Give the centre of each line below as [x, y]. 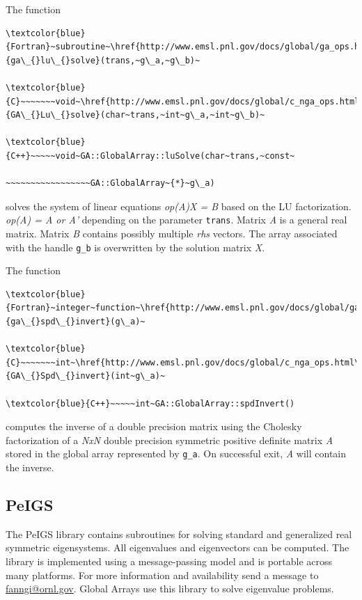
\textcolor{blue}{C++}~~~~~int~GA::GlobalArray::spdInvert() [150, 403]
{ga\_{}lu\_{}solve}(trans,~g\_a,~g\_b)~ [103, 60]
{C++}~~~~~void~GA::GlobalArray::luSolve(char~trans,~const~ [150, 156]
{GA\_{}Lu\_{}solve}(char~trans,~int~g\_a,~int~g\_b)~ [135, 115]
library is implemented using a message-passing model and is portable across [169, 561]
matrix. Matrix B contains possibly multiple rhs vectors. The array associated [172, 233]
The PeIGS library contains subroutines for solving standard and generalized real [179, 534]
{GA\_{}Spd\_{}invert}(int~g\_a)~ [86, 376]
